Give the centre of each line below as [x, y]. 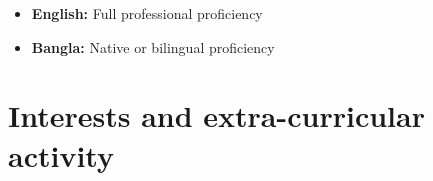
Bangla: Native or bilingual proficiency [153, 46]
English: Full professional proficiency [147, 13]
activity [61, 154]
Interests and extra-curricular [216, 115]
